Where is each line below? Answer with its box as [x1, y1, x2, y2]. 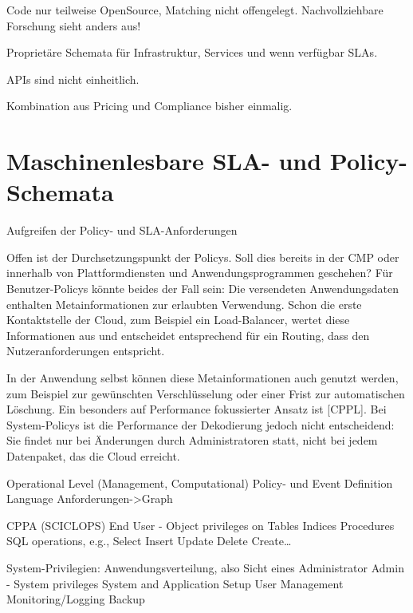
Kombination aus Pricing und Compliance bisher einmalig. [6, 97, 293, 114]
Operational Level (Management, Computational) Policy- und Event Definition [6, 474, 393, 491]
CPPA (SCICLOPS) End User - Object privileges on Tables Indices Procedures [6, 516, 395, 533]
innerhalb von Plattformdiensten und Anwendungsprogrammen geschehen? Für [6, 264, 393, 281]
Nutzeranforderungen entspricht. [6, 342, 165, 359]
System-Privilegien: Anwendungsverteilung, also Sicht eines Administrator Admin [6, 559, 404, 575]
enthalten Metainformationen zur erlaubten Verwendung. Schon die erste [6, 295, 362, 312]
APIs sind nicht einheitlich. [6, 70, 140, 87]
